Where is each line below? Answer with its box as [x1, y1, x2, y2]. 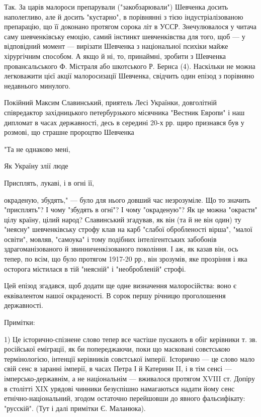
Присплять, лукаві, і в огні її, [4, 177, 94, 188]
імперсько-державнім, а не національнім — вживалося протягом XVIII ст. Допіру [4, 373, 255, 383]
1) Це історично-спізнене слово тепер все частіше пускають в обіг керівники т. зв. [4, 333, 257, 344]
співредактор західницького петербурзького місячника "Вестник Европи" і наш [4, 107, 245, 117]
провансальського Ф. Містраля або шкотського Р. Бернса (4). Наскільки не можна [4, 60, 255, 71]
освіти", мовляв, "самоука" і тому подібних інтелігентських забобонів [4, 233, 217, 244]
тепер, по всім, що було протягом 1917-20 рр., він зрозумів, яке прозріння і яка [4, 254, 247, 264]
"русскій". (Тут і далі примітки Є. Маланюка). [4, 402, 146, 413]
